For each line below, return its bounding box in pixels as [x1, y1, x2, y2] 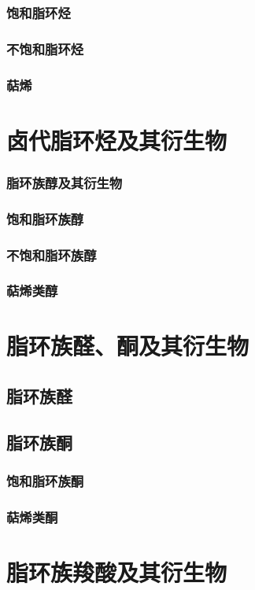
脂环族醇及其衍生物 [6, 172, 123, 192]
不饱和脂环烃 [6, 39, 84, 58]
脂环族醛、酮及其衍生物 [6, 330, 249, 362]
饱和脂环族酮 [6, 471, 84, 491]
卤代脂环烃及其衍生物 [6, 124, 227, 156]
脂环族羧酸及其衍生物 [6, 556, 227, 588]
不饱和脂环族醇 [6, 245, 97, 264]
